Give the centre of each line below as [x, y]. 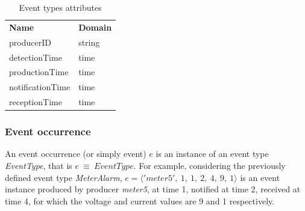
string [89, 42]
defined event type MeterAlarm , [64, 177]
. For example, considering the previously [209, 165]
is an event [260, 177]
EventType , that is [39, 165]
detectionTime [36, 57]
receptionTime [36, 102]
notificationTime [40, 87]
